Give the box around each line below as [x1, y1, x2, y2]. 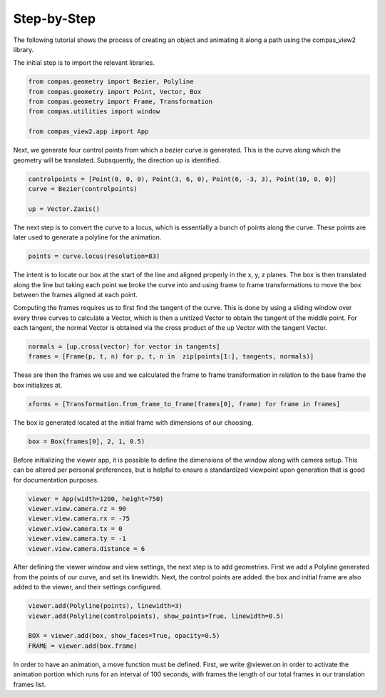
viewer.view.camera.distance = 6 [28, 544, 145, 552]
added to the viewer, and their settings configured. [13, 583, 162, 592]
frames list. [13, 680, 46, 688]
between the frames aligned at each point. [13, 290, 138, 299]
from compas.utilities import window [28, 108, 160, 115]
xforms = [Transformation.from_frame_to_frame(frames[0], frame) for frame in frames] [28, 400, 341, 408]
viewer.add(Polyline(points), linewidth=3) [28, 602, 183, 610]
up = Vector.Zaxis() [28, 205, 100, 213]
